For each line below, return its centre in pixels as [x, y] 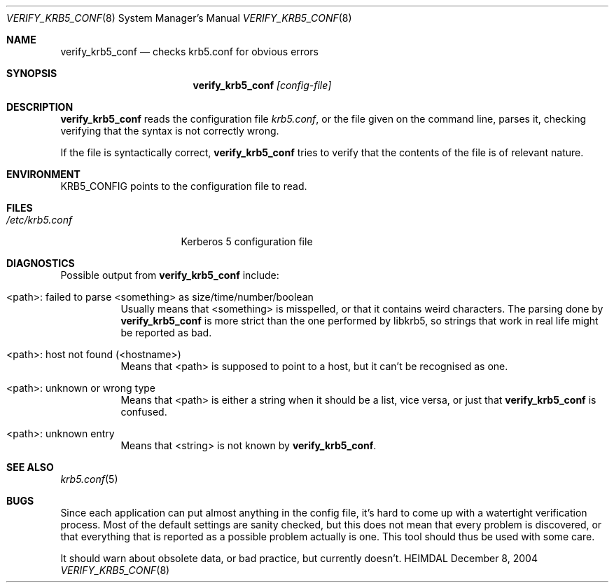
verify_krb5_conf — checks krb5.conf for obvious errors [189, 52]
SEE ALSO [30, 467]
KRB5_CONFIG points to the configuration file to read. [184, 186]
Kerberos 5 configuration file [247, 241]
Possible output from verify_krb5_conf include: [170, 275]
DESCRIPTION [40, 107]
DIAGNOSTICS [41, 263]
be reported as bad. [166, 333]
